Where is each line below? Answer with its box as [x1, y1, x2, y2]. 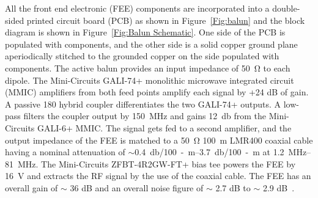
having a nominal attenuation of [5, 145, 125, 158]
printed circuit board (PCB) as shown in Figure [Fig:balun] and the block [26, 13, 305, 26]
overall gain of [5, 181, 58, 194]
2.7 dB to [215, 181, 251, 194]
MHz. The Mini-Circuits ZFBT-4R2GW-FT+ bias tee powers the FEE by [17, 157, 296, 170]
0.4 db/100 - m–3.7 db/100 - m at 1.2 [135, 145, 284, 158]
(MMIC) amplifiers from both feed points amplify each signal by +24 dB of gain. [5, 86, 309, 98]
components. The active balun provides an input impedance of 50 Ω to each [5, 61, 290, 74]
